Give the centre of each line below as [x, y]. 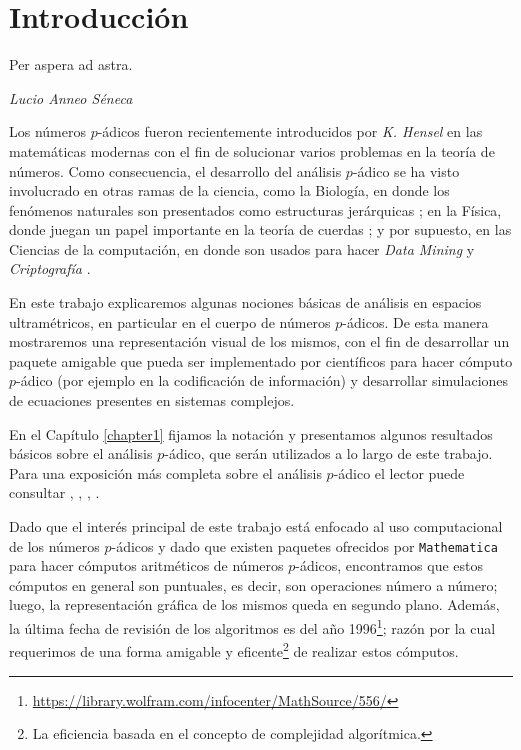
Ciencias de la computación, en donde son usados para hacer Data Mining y [242, 248]
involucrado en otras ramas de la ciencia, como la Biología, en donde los [229, 190]
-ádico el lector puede [399, 472]
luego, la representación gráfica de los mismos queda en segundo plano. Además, [254, 604]
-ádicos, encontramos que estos [389, 565]
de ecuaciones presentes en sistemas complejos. [152, 400]
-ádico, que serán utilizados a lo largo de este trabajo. [328, 453]
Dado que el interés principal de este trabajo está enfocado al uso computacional [256, 526]
